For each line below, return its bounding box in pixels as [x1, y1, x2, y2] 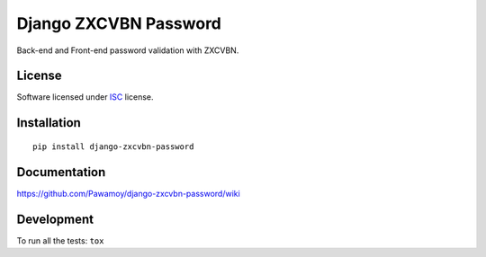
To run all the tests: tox [16, 235, 104, 246]
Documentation [16, 164, 106, 180]
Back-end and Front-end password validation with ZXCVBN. [16, 45, 239, 56]
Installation [16, 115, 81, 130]
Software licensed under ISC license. [16, 92, 154, 102]
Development [16, 211, 94, 226]
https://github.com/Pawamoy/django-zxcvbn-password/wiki [16, 188, 240, 199]
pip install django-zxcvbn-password [32, 141, 194, 152]
